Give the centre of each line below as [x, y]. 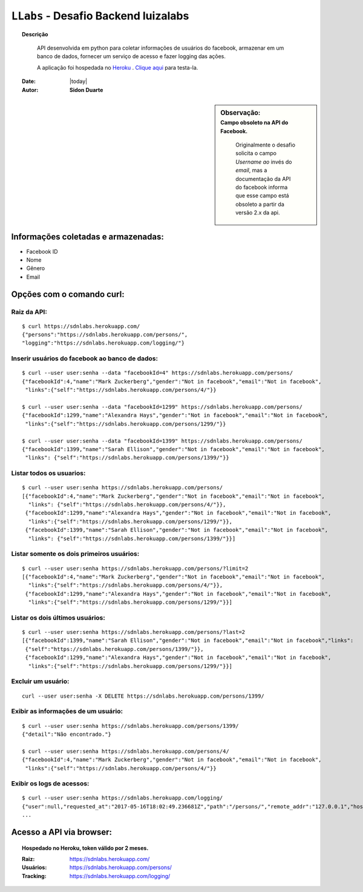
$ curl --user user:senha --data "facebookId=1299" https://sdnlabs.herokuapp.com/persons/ [162, 407]
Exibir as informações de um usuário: [67, 712]
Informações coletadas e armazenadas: [88, 237]
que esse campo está [263, 196]
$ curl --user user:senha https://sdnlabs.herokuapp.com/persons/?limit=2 [135, 568]
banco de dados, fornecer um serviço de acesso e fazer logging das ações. [132, 56]
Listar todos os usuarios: [48, 474]
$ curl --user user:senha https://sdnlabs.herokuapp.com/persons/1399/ [130, 726]
